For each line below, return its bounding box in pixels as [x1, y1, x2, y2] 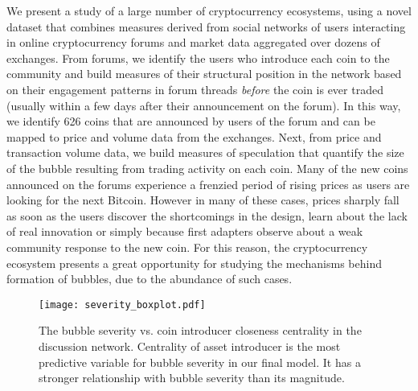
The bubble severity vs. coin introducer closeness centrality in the [39, 322, 362, 339]
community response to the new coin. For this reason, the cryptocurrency [6, 238, 368, 255]
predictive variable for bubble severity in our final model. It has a [39, 353, 361, 370]
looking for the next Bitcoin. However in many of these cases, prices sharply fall [6, 191, 400, 208]
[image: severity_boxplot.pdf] [39, 298, 206, 311]
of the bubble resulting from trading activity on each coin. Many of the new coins [6, 159, 408, 176]
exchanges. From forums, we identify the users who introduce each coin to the [6, 49, 390, 66]
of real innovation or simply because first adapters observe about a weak [6, 223, 363, 240]
